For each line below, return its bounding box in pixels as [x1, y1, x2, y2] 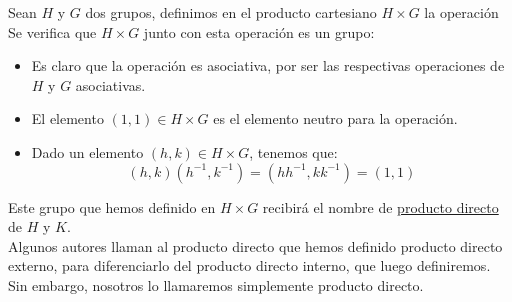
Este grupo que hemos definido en [8, 196, 216, 217]
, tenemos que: [249, 141, 338, 162]
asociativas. [75, 74, 146, 95]
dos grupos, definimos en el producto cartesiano [85, 2, 377, 22]
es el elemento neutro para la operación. [213, 108, 458, 129]
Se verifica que [8, 21, 97, 42]
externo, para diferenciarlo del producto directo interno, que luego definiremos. [8, 255, 491, 276]
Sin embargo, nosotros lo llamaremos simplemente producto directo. [8, 274, 424, 295]
